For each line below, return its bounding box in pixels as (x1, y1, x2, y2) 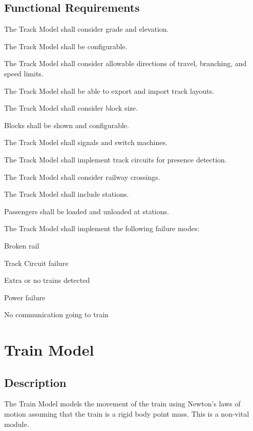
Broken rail (4, 240, 39, 251)
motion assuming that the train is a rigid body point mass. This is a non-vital (4, 408, 249, 419)
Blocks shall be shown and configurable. (4, 119, 129, 130)
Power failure (4, 292, 46, 302)
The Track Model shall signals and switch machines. (4, 137, 167, 148)
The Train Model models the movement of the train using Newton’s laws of (4, 398, 241, 409)
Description (4, 374, 67, 390)
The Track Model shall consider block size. (4, 102, 138, 113)
